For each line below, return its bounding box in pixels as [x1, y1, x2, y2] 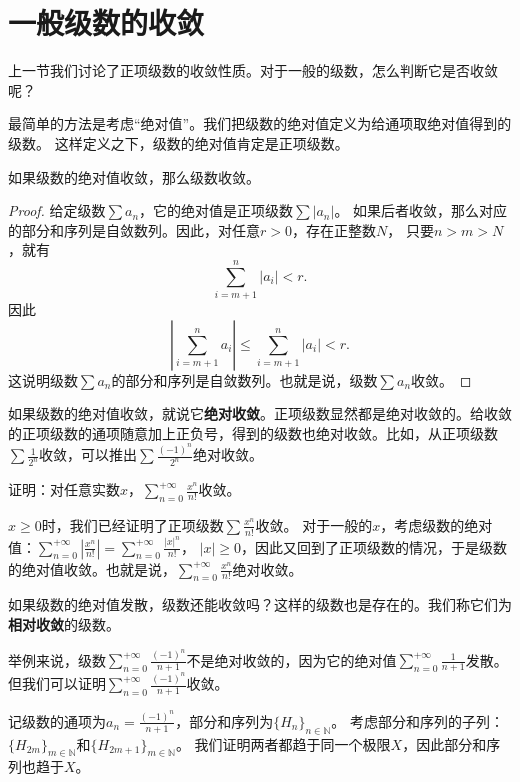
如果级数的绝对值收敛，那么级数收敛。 [8, 166, 260, 187]
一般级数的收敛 [8, 2, 205, 43]
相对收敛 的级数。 [8, 614, 120, 635]
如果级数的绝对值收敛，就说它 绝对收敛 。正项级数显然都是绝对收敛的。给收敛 [8, 403, 512, 424]
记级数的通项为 [8, 710, 106, 731]
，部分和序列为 [175, 710, 274, 731]
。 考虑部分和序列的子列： [331, 710, 504, 731]
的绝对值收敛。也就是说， [8, 558, 176, 579]
